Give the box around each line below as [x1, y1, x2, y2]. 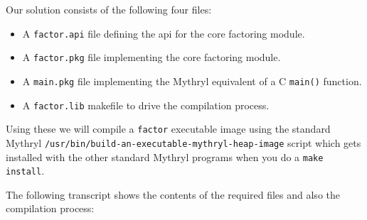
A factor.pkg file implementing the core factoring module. [22, 50, 281, 65]
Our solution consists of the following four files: [6, 2, 212, 16]
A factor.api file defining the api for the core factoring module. [22, 26, 305, 40]
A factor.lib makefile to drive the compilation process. [22, 97, 270, 112]
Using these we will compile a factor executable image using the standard [6, 121, 331, 136]
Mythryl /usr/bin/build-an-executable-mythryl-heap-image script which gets [6, 135, 361, 150]
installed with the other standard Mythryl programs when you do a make [6, 149, 324, 164]
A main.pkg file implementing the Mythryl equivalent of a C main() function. [22, 73, 362, 88]
